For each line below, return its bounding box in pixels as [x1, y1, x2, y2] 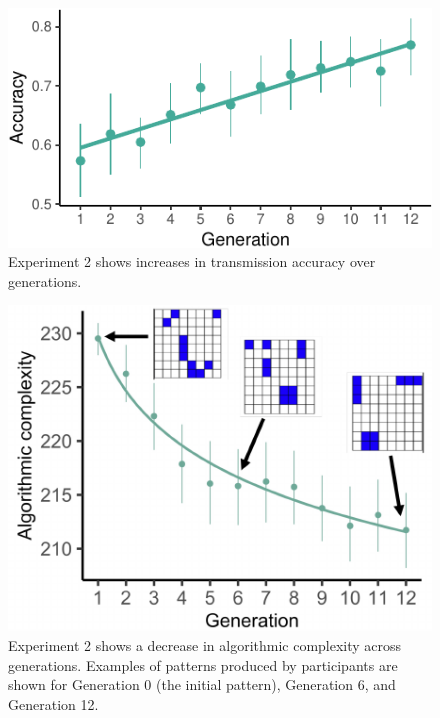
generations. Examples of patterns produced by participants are [8, 654, 398, 675]
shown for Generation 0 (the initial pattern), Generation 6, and [8, 674, 396, 695]
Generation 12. [8, 693, 99, 714]
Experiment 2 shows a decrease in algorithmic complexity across [8, 634, 402, 655]
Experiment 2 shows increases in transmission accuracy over [8, 251, 376, 272]
